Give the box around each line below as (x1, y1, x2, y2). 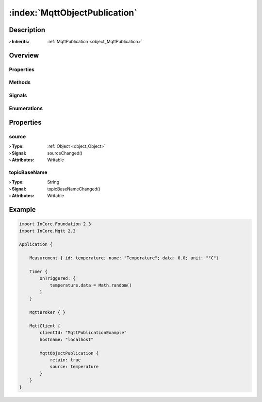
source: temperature (49, 364, 99, 369)
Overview (9, 51, 39, 59)
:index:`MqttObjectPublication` (9, 7, 138, 18)
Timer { (29, 268, 48, 274)
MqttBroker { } (29, 310, 65, 315)
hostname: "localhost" (39, 336, 94, 342)
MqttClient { (29, 323, 61, 329)
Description (9, 26, 46, 34)
